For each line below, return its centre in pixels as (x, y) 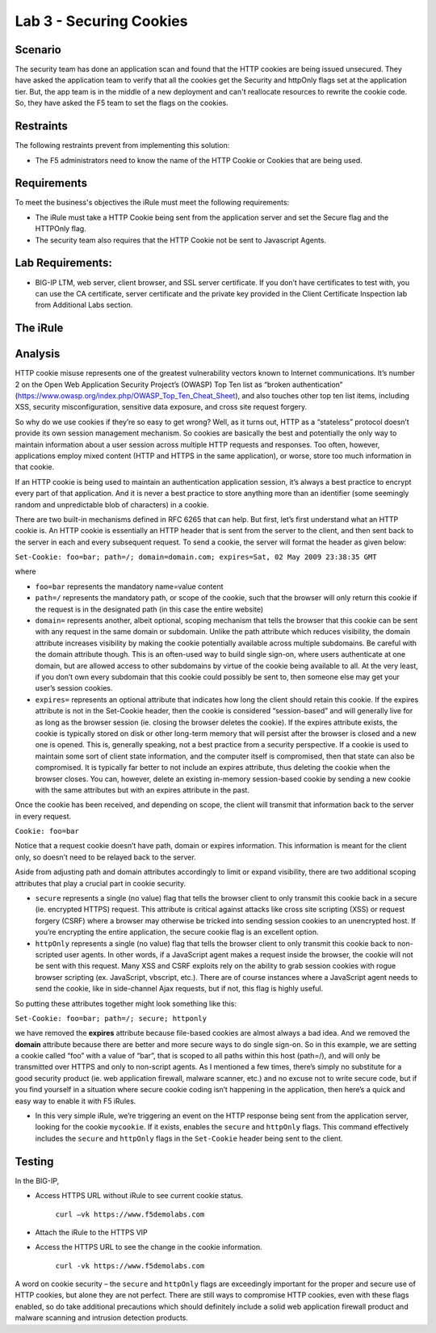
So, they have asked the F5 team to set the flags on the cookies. (122, 103)
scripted (49, 954)
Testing (34, 1161)
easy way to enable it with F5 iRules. (75, 1101)
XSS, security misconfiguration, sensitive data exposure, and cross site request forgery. (161, 407)
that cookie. (35, 467)
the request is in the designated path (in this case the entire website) (149, 609)
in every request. (43, 816)
